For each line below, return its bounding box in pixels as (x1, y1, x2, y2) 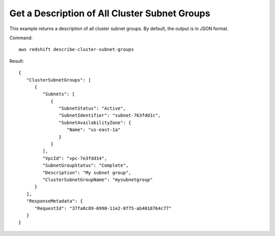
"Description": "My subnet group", (42, 170, 132, 175)
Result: (9, 58, 24, 64)
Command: (9, 35, 33, 41)
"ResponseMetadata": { (26, 198, 84, 204)
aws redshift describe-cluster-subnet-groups (18, 46, 134, 53)
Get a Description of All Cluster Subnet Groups (9, 8, 211, 19)
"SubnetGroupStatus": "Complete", (42, 163, 129, 168)
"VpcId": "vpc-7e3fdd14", (42, 155, 107, 161)
